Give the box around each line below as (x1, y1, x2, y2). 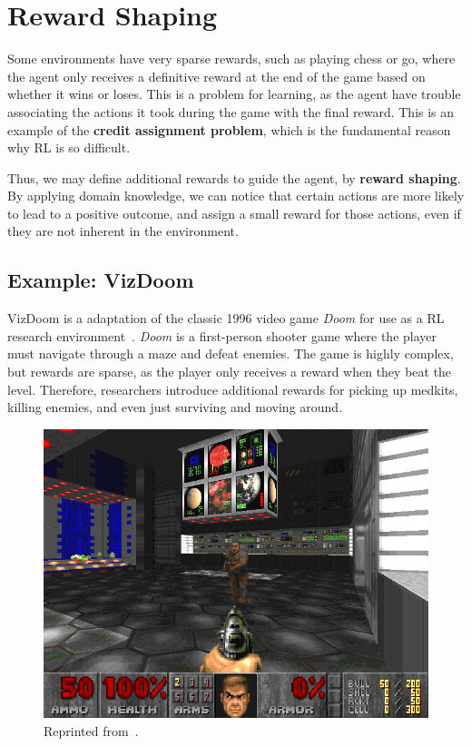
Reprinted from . (44, 721, 139, 740)
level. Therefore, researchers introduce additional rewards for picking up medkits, (7, 379, 458, 398)
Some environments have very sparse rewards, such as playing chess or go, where (7, 49, 456, 68)
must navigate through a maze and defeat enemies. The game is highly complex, (7, 344, 454, 363)
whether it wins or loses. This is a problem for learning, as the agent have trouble (7, 84, 461, 103)
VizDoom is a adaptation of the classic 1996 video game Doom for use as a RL (7, 309, 445, 328)
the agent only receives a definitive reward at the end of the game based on (7, 66, 426, 85)
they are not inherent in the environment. (7, 221, 239, 240)
